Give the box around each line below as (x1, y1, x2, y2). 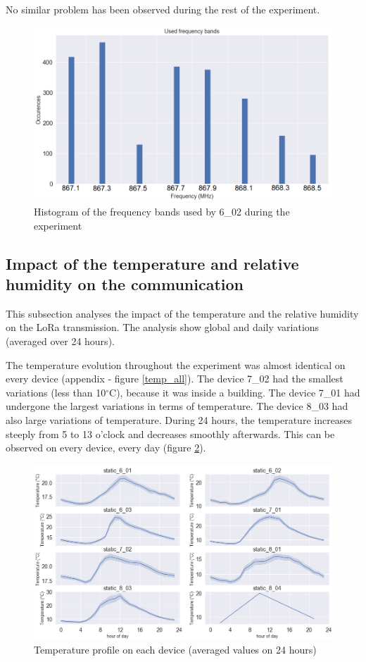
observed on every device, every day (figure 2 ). (6, 440, 206, 455)
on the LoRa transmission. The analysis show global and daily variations (6, 320, 320, 335)
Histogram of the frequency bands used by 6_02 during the (34, 204, 290, 219)
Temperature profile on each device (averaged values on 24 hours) (34, 642, 317, 657)
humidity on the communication (6, 273, 244, 294)
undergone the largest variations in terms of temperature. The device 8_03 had (6, 399, 348, 413)
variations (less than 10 (6, 385, 106, 399)
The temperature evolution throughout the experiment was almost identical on (6, 357, 346, 372)
